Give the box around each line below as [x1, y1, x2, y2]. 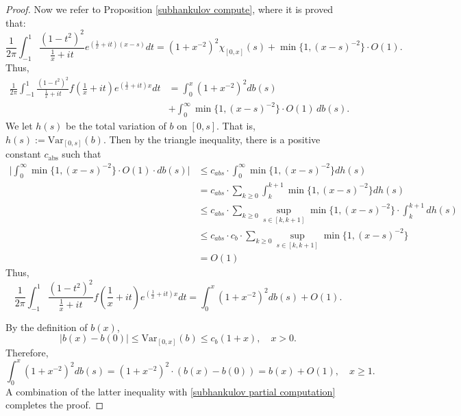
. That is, [216, 119, 256, 133]
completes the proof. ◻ [5, 397, 104, 412]
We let [5, 119, 33, 133]
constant [5, 147, 41, 161]
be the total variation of [66, 119, 166, 133]
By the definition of [5, 319, 88, 334]
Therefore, [5, 345, 49, 359]
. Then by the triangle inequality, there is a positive [103, 132, 321, 146]
